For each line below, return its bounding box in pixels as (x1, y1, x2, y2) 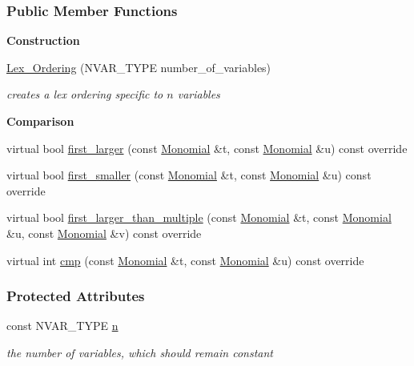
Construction (6, 32, 80, 49)
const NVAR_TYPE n (6, 317, 119, 334)
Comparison (6, 113, 74, 129)
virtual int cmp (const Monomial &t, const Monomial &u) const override (6, 251, 364, 268)
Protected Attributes (6, 286, 145, 306)
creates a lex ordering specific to (6, 86, 163, 103)
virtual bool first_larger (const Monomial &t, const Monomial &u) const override (6, 139, 408, 156)
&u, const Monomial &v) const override (6, 224, 202, 241)
